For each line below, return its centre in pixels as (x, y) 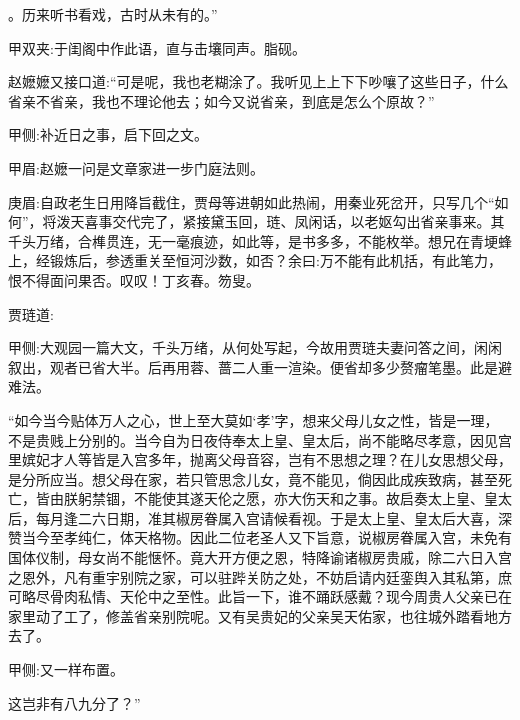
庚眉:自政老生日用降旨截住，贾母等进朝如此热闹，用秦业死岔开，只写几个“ (251, 201)
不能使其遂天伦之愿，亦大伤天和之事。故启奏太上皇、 (308, 498)
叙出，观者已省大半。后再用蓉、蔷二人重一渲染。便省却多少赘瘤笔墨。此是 (253, 366)
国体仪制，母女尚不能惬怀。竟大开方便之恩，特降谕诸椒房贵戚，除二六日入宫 (260, 557)
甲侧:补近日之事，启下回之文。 (108, 134)
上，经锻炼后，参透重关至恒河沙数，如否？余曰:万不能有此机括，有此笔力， (255, 260)
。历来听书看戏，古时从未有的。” (113, 14)
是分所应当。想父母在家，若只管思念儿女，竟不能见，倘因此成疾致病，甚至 (253, 478)
